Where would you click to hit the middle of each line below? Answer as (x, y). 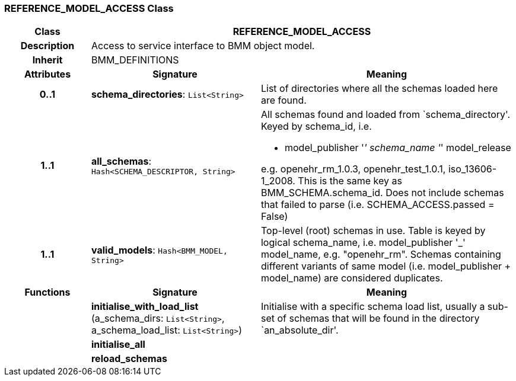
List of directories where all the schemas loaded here (379, 89)
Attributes (47, 74)
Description (47, 46)
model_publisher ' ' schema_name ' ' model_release (398, 148)
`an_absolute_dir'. (300, 330)
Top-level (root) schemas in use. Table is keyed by (373, 231)
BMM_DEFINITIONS (135, 60)
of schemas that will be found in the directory (378, 318)
